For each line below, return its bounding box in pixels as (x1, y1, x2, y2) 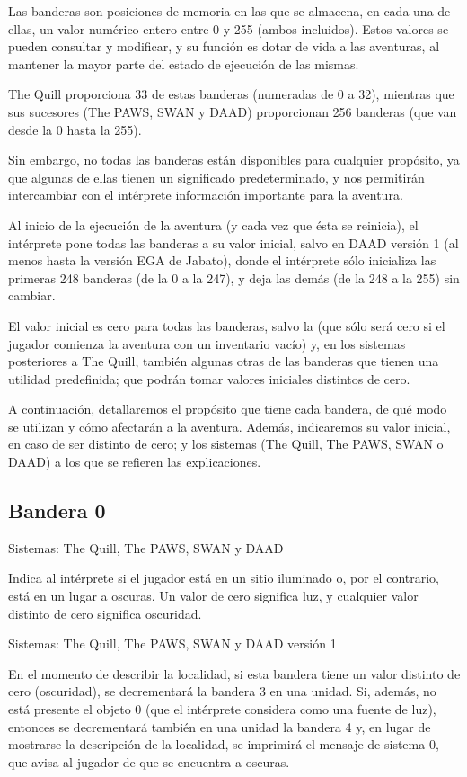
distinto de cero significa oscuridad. (8, 603, 202, 622)
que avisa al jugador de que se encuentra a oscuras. (8, 752, 290, 771)
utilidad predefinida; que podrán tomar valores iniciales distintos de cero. (8, 369, 410, 388)
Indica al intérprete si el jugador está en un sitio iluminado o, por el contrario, (8, 568, 439, 587)
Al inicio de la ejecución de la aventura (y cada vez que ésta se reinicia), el (8, 215, 419, 234)
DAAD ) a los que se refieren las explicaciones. (8, 452, 261, 471)
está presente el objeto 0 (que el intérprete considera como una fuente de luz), (8, 700, 436, 719)
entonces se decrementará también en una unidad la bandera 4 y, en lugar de (8, 717, 431, 736)
